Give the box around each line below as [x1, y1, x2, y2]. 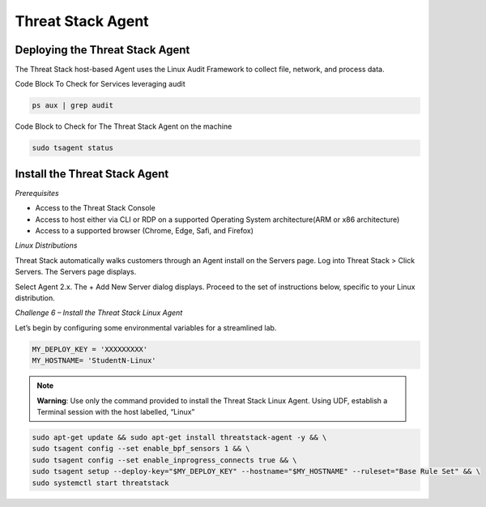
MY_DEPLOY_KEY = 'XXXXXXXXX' [32, 344, 148, 354]
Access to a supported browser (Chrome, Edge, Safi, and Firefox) [35, 226, 254, 236]
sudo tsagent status [32, 143, 113, 153]
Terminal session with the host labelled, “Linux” [36, 407, 195, 416]
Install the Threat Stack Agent [15, 167, 169, 181]
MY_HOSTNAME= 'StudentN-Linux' [32, 356, 157, 365]
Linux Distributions [15, 241, 78, 250]
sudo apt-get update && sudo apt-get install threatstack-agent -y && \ [32, 432, 327, 441]
